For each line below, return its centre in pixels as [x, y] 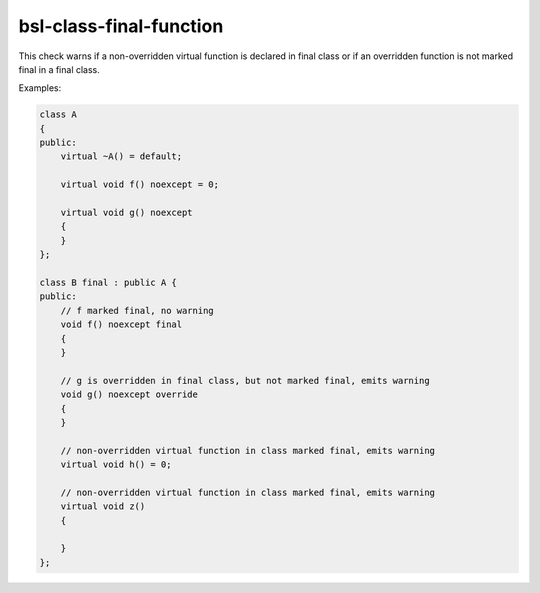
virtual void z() [103, 506]
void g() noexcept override [129, 394]
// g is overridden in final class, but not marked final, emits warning [245, 380]
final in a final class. [59, 69]
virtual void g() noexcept [127, 213]
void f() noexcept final [121, 324]
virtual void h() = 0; [116, 464]
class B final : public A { [108, 282]
